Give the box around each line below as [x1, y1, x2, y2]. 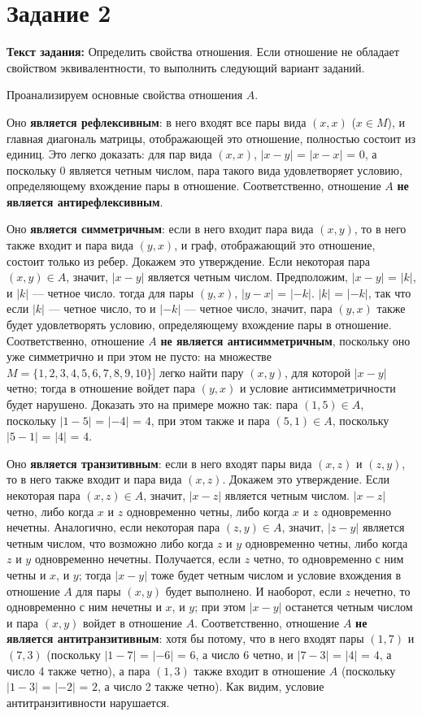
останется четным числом [285, 598, 413, 615]
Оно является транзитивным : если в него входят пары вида [7, 454, 312, 471]
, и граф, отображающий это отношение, [174, 236, 376, 254]
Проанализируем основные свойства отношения [7, 86, 243, 103]
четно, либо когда [7, 502, 94, 519]
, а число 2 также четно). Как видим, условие [98, 678, 324, 695]
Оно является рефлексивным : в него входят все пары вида [7, 113, 307, 130]
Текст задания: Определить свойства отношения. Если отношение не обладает [7, 43, 399, 60]
